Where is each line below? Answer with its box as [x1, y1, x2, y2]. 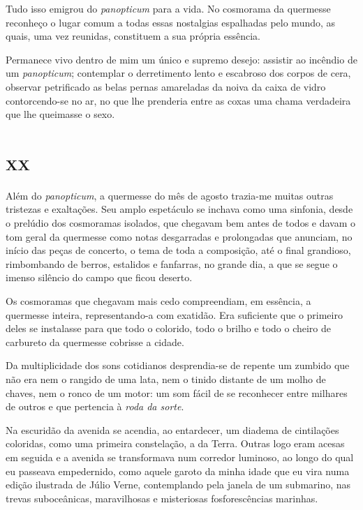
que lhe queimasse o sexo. [6, 107, 115, 121]
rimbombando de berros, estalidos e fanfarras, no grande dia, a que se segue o [6, 256, 338, 271]
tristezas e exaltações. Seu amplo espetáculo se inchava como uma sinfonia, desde [6, 202, 353, 216]
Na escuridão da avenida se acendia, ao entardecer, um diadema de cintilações [6, 422, 339, 437]
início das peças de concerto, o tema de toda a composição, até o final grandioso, [6, 243, 351, 257]
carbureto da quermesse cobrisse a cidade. [6, 334, 184, 349]
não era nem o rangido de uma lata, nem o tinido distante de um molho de [6, 372, 326, 386]
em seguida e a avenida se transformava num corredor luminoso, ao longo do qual [6, 449, 354, 464]
